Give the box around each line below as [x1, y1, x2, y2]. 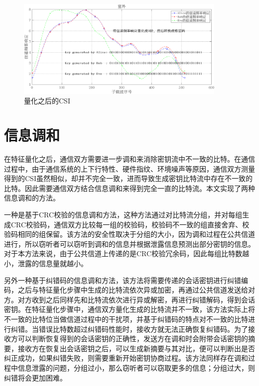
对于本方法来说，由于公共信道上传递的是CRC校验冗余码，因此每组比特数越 [4, 248, 250, 259]
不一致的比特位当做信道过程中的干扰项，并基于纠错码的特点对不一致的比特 [4, 313, 248, 324]
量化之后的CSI [24, 96, 70, 106]
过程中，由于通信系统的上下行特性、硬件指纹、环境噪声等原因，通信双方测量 [4, 163, 255, 174]
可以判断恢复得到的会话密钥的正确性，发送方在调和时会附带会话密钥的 [17, 333, 248, 344]
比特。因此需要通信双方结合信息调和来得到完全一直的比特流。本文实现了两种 [4, 183, 255, 193]
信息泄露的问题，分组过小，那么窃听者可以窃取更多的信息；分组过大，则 [17, 362, 255, 373]
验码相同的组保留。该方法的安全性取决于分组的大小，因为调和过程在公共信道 [4, 229, 255, 239]
